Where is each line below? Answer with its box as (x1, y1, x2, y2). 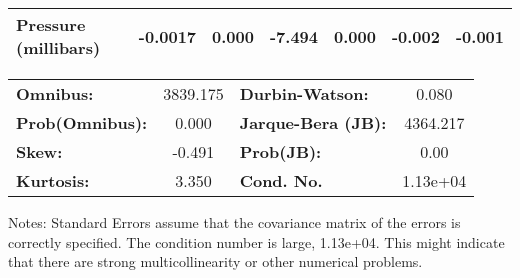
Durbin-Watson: (239, 82, 369, 105)
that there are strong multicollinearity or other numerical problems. (8, 251, 423, 272)
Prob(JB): (239, 140, 322, 163)
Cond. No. (239, 169, 323, 192)
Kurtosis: (16, 169, 90, 192)
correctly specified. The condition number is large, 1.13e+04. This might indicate (8, 231, 505, 252)
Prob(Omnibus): (16, 111, 148, 134)
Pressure (16, 13, 86, 36)
